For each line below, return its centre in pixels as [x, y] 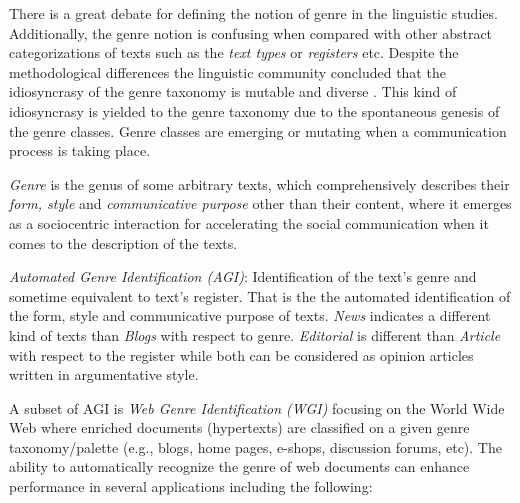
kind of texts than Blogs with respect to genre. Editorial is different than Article [255, 334]
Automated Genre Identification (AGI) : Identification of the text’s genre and [243, 276]
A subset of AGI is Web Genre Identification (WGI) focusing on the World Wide [257, 407]
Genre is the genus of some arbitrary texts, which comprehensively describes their [259, 183]
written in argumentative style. [104, 374]
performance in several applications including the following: [191, 486]
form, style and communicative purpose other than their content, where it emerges [260, 203]
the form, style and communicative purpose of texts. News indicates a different [250, 315]
